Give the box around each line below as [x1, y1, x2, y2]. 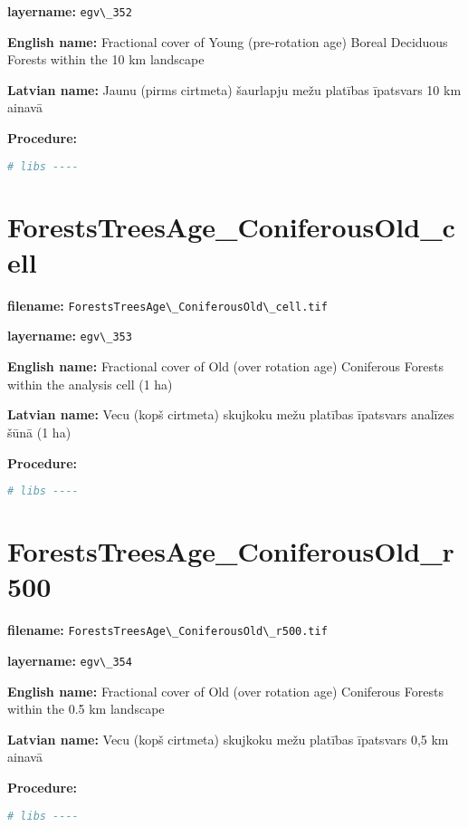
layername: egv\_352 [7, 2, 132, 20]
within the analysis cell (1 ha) [7, 374, 173, 393]
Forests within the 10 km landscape [7, 50, 205, 69]
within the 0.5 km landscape [7, 699, 165, 718]
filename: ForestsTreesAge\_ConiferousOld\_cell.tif [7, 295, 328, 314]
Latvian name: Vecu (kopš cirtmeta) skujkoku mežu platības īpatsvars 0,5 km [7, 729, 449, 748]
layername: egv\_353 [7, 326, 132, 345]
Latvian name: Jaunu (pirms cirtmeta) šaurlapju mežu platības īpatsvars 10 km [7, 80, 462, 99]
